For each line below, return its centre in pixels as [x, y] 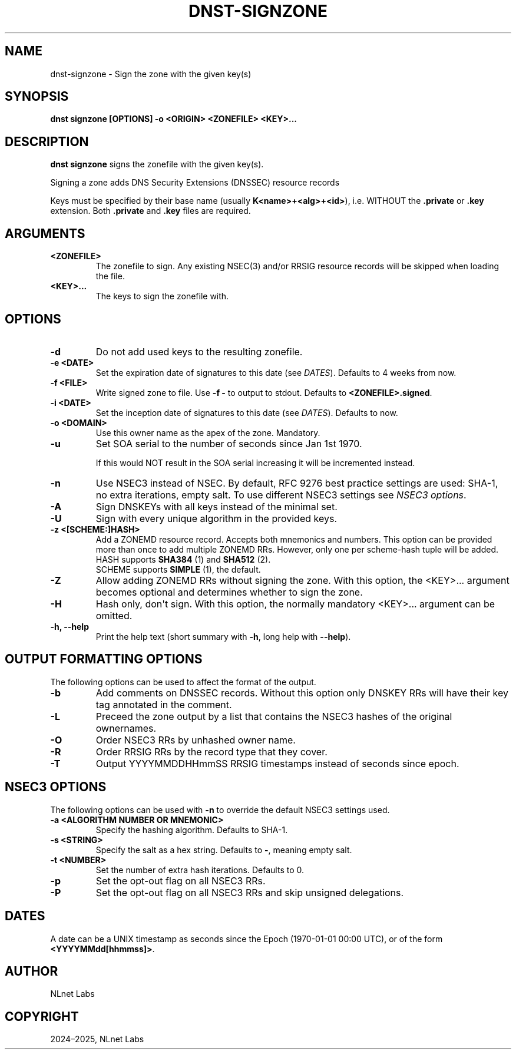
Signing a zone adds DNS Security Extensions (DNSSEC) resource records [195, 183]
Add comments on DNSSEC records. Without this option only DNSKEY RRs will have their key [302, 693]
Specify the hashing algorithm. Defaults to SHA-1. [192, 830]
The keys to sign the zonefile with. [162, 296]
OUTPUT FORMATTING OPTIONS [104, 659]
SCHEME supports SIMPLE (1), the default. [178, 569]
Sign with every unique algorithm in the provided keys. [216, 518]
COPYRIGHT [42, 1016]
